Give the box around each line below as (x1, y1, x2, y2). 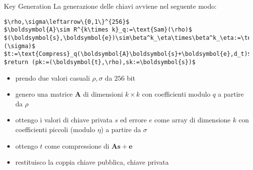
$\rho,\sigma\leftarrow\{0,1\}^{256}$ (4, 18, 129, 25)
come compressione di (45, 140, 109, 151)
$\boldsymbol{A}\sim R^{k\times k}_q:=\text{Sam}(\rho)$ (4, 26, 192, 34)
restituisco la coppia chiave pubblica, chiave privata (15, 157, 169, 167)
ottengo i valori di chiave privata (15, 115, 112, 125)
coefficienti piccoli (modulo (15, 124, 95, 134)
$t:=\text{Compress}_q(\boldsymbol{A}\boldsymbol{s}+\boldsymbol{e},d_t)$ (4, 51, 252, 58)
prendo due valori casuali (15, 72, 90, 83)
